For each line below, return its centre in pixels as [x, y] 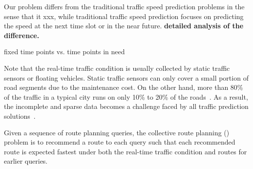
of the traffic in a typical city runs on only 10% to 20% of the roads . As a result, [126, 96]
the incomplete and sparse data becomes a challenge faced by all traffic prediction [126, 106]
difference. [22, 35]
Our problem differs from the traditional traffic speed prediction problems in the [124, 6]
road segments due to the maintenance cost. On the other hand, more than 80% [124, 87]
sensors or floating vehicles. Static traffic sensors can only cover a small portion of [126, 77]
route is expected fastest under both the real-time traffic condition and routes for [126, 151]
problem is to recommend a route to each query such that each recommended [120, 142]
